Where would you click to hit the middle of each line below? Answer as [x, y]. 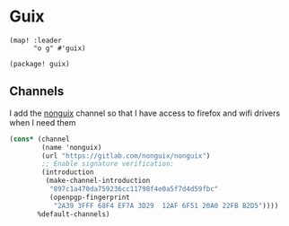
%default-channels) [74, 214]
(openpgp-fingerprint [89, 197]
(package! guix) [39, 64]
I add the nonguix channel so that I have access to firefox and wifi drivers [145, 113]
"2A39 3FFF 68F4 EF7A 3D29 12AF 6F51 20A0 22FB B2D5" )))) [166, 205]
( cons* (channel [39, 139]
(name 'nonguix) [72, 147]
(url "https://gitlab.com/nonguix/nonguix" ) [126, 156]
